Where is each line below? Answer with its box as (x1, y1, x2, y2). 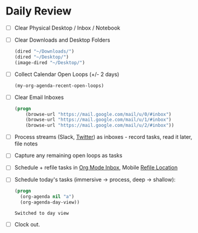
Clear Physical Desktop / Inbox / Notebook (14, 24, 121, 31)
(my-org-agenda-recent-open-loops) (14, 83, 104, 89)
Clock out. (14, 221, 40, 228)
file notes (14, 140, 38, 147)
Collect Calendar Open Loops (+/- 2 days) (14, 71, 120, 78)
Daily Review (5, 4, 72, 18)
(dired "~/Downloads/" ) (14, 48, 75, 55)
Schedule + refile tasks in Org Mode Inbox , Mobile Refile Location (14, 164, 178, 171)
